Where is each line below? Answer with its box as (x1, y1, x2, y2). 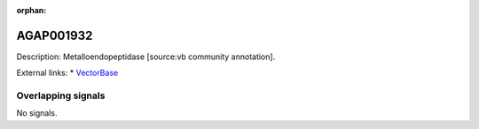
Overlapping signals (16, 89, 106, 102)
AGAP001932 (16, 27, 93, 43)
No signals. (16, 108, 58, 118)
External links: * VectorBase (16, 67, 119, 79)
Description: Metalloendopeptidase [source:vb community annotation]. (16, 51, 276, 62)
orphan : (16, 5, 47, 15)
